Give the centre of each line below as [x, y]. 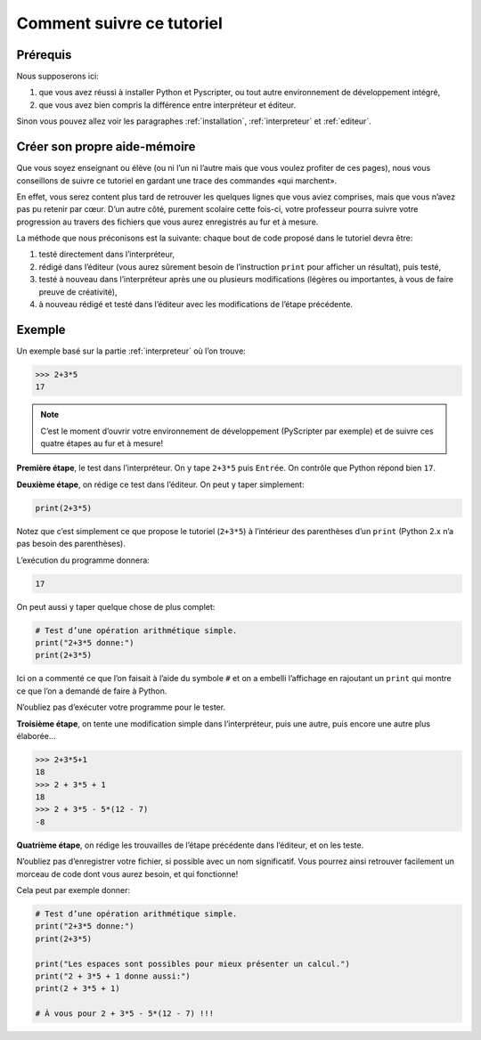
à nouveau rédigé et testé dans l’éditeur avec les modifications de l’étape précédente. [196, 305]
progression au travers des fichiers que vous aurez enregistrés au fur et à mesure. [167, 222]
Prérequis [44, 55]
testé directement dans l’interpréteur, [107, 255]
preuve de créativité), [78, 292]
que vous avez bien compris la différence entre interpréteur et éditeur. [167, 105]
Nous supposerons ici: [58, 77]
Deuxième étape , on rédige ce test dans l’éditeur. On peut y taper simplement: [160, 484]
